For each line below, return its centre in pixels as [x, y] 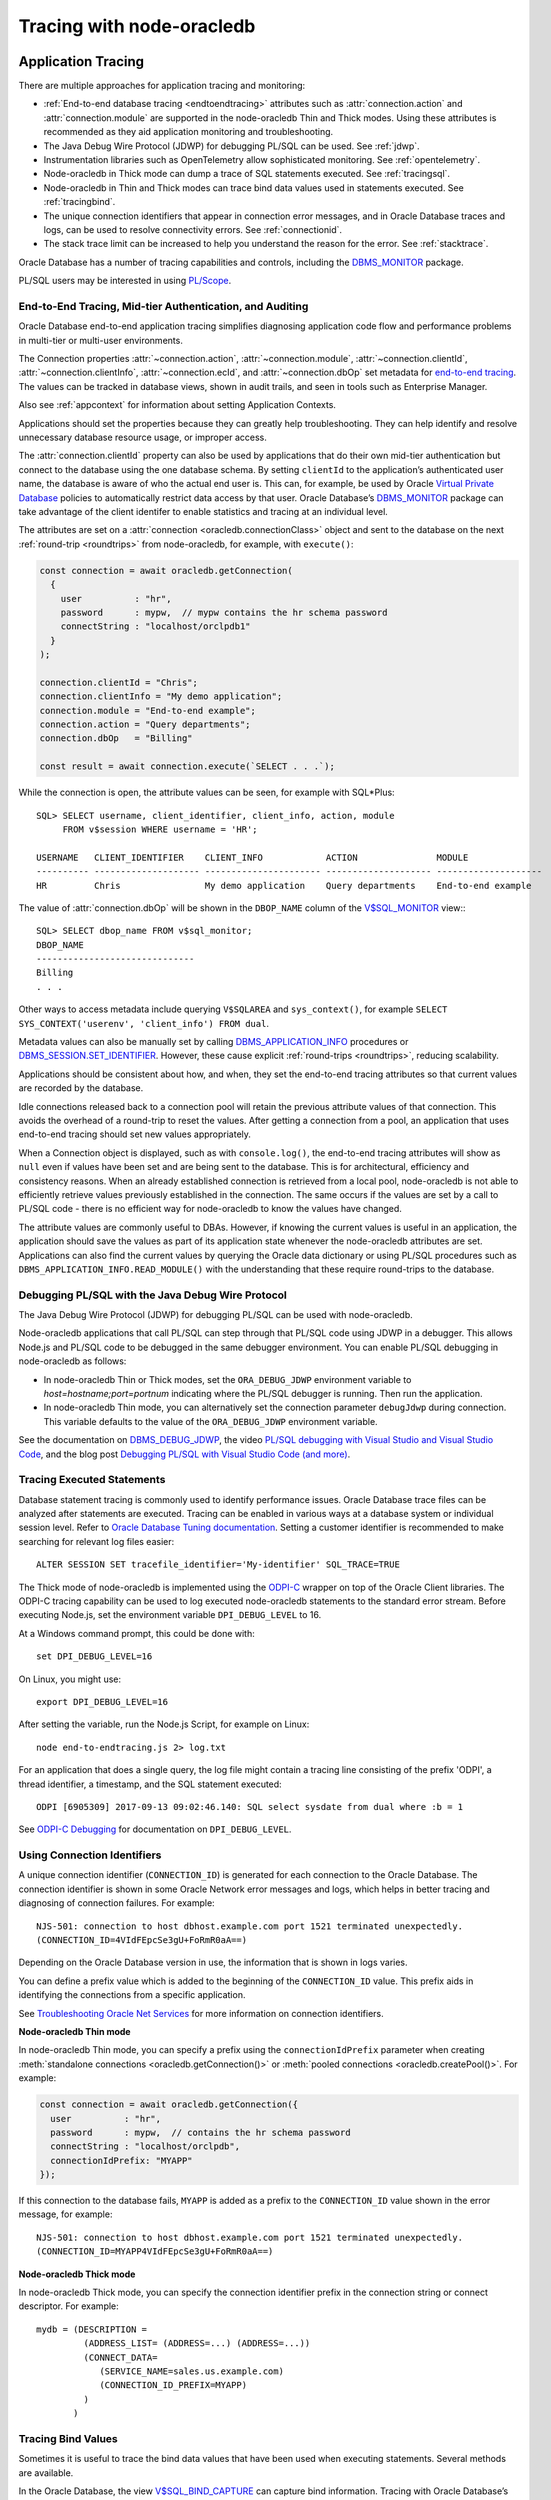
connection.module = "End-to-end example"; [148, 710]
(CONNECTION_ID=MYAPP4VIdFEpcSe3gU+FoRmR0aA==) [155, 2251]
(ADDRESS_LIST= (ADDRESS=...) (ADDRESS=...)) [197, 2343]
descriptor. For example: [68, 2306]
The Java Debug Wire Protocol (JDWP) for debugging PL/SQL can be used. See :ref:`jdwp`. [231, 146]
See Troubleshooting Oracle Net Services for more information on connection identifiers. [201, 2013]
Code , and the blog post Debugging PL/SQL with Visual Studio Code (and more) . [184, 1454]
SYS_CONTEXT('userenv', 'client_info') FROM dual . [144, 1023]
